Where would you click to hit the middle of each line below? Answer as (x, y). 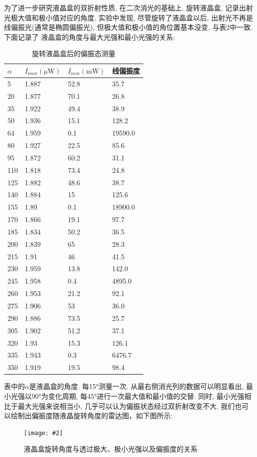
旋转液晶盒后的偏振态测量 (74, 53)
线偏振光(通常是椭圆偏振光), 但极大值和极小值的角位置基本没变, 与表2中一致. (128, 27)
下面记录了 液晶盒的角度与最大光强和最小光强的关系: (90, 37)
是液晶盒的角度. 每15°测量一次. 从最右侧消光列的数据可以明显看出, (136, 386)
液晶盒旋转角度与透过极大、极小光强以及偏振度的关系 (111, 449)
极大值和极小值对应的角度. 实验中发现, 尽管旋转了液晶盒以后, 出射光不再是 (132, 17)
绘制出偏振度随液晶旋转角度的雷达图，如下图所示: (92, 416)
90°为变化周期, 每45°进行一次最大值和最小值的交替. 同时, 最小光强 (138, 396)
